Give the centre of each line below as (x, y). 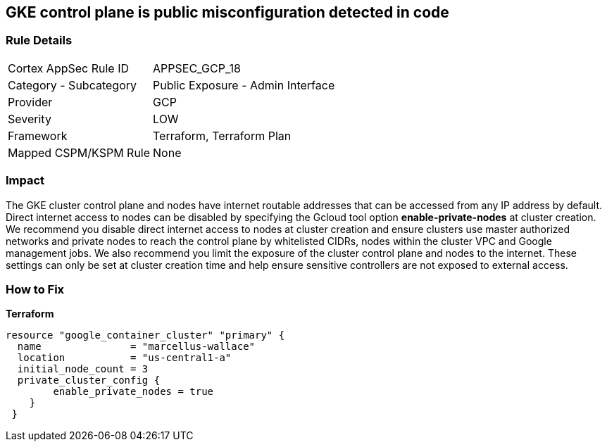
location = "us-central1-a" (124, 358)
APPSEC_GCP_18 (197, 68)
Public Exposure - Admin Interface (244, 85)
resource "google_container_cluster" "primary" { (145, 335)
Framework (38, 136)
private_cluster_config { (89, 380)
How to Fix (35, 289)
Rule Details (39, 40)
